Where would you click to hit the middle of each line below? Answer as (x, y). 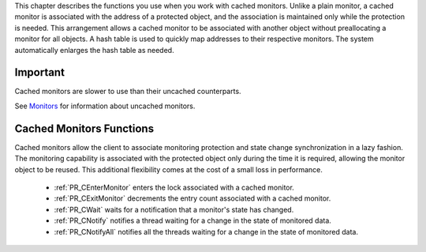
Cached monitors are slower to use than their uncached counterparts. (128, 92)
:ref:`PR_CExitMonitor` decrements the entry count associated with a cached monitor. (192, 198)
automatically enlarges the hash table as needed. (94, 50)
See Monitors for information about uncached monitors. (105, 106)
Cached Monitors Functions (84, 128)
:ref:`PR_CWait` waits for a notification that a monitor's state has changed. (174, 209)
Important (39, 72)
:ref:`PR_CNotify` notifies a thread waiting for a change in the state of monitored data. (192, 220)
